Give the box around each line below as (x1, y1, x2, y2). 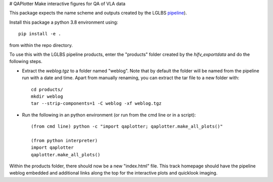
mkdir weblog (31, 93, 63, 99)
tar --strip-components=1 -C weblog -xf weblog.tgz (31, 101, 162, 106)
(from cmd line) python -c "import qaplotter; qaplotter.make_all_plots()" (31, 124, 223, 130)
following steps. (9, 58, 42, 65)
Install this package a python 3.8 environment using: (9, 19, 118, 25)
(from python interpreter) (31, 138, 98, 143)
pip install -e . (18, 31, 61, 37)
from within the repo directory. (9, 42, 73, 48)
